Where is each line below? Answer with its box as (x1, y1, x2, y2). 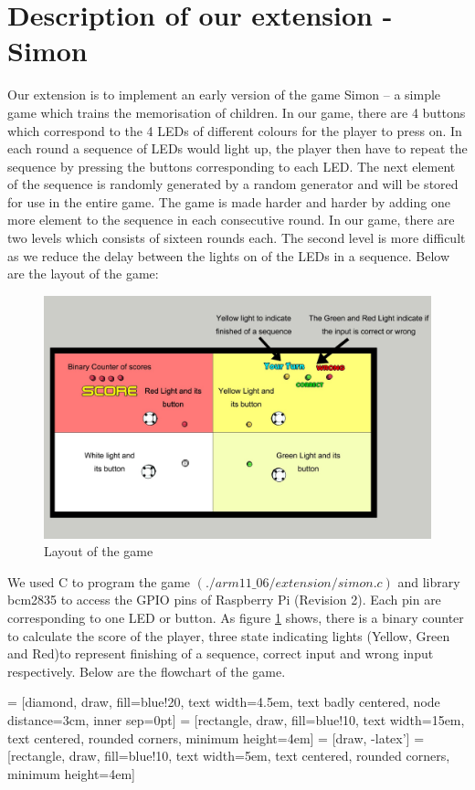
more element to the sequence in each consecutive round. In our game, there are (7, 210, 455, 229)
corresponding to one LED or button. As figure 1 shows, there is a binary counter (7, 608, 464, 627)
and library (397, 572, 460, 591)
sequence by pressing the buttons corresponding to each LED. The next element (7, 156, 456, 175)
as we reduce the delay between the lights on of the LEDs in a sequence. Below (7, 246, 450, 265)
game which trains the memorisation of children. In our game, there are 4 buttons (7, 102, 466, 121)
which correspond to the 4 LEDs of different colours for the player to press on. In (7, 121, 462, 140)
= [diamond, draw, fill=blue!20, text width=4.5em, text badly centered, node (7, 692, 440, 711)
